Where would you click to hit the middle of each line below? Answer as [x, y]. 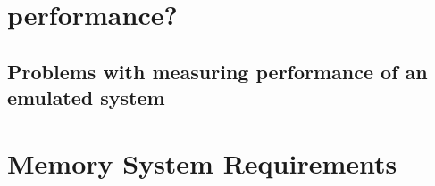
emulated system [86, 97]
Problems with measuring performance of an [217, 71]
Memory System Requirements [202, 162]
